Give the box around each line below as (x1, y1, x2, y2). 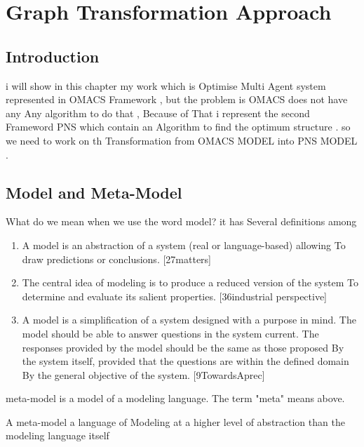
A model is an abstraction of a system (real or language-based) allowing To (22, 237, 346, 252)
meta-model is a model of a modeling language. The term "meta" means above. (6, 391, 345, 406)
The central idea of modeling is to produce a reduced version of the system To (22, 275, 358, 290)
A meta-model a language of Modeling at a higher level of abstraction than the (6, 414, 345, 429)
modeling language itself (6, 428, 109, 443)
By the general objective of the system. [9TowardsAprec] (22, 367, 265, 382)
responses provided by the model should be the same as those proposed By (22, 340, 344, 354)
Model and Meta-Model (6, 181, 182, 203)
